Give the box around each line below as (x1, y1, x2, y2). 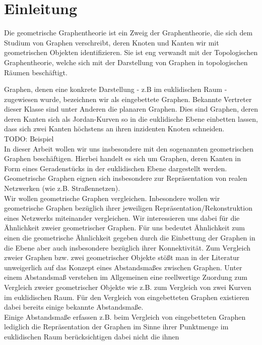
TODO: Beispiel (4, 133, 54, 144)
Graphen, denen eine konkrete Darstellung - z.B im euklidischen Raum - (4, 84, 227, 94)
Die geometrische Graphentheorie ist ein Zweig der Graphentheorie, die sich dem (4, 27, 253, 38)
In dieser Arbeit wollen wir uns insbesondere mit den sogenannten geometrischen (4, 143, 253, 154)
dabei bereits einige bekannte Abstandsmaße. (4, 302, 144, 312)
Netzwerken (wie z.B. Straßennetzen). (4, 183, 120, 193)
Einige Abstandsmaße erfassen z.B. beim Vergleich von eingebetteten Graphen (4, 311, 246, 322)
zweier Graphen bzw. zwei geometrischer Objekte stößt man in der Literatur (4, 252, 240, 263)
